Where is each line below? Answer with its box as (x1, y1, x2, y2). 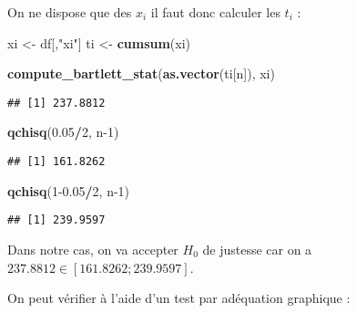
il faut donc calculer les (150, 3, 280, 21)
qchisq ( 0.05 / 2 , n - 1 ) (7, 122, 119, 141)
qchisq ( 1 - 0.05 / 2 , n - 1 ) (7, 181, 130, 200)
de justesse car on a (202, 239, 312, 258)
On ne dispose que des (7, 3, 132, 21)
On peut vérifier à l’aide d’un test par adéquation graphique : (7, 288, 351, 308)
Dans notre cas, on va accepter (7, 239, 178, 258)
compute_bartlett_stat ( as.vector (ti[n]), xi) (7, 64, 275, 83)
